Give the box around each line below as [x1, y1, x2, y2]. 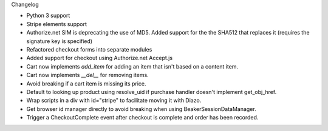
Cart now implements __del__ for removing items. [26, 72, 149, 79]
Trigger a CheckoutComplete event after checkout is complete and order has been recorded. [26, 114, 259, 121]
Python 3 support [26, 12, 70, 19]
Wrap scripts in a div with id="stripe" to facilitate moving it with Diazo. [26, 97, 202, 104]
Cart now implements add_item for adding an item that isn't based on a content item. [26, 62, 239, 70]
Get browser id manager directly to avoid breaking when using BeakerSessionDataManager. [26, 105, 256, 112]
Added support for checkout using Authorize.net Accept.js [26, 55, 173, 62]
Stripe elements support [26, 20, 87, 27]
